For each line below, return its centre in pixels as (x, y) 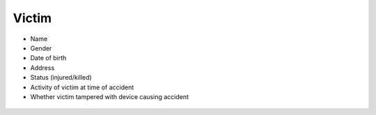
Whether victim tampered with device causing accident (110, 96)
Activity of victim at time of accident (82, 87)
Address (42, 68)
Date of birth (48, 58)
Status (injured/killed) (61, 78)
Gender (41, 48)
